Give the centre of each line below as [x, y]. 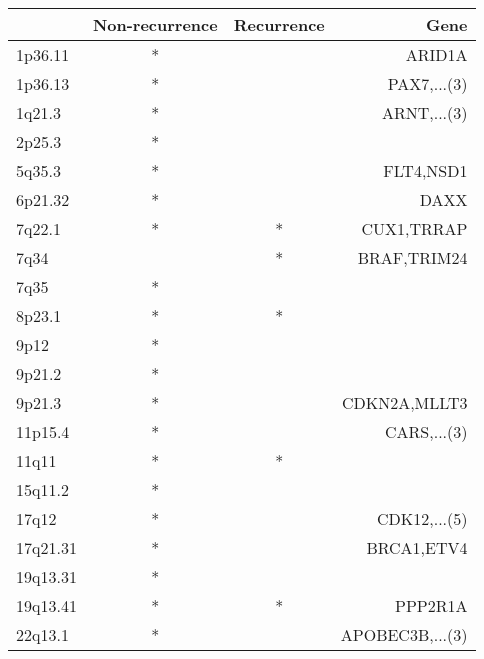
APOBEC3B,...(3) [404, 634]
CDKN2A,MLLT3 [404, 402]
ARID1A [436, 54]
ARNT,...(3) [424, 112]
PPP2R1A [431, 605]
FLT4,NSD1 [425, 170]
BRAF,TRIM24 [412, 257]
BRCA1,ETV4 [417, 547]
